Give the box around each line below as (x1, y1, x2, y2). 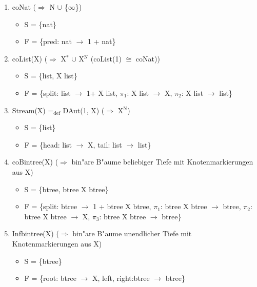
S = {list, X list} (24, 70, 77, 81)
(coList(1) (90, 53, 122, 64)
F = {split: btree (24, 201, 77, 212)
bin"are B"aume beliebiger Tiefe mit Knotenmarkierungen (71, 156, 253, 167)
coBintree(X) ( (12, 156, 58, 167)
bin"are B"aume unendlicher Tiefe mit (72, 228, 192, 239)
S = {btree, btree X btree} (24, 183, 109, 194)
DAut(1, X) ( (63, 105, 105, 115)
